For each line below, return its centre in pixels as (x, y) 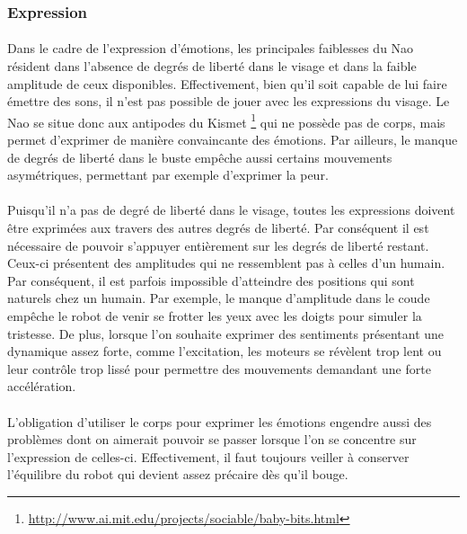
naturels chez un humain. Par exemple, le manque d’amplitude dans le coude (219, 298)
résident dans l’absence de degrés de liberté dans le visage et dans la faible (212, 66)
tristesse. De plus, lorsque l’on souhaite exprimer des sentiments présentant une (226, 333)
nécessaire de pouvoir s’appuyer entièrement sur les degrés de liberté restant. (218, 245)
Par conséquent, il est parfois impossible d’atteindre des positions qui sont (211, 280)
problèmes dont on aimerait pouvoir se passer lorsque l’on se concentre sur (212, 439)
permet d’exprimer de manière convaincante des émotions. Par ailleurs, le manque (233, 140)
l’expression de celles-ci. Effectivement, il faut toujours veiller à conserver (208, 456)
